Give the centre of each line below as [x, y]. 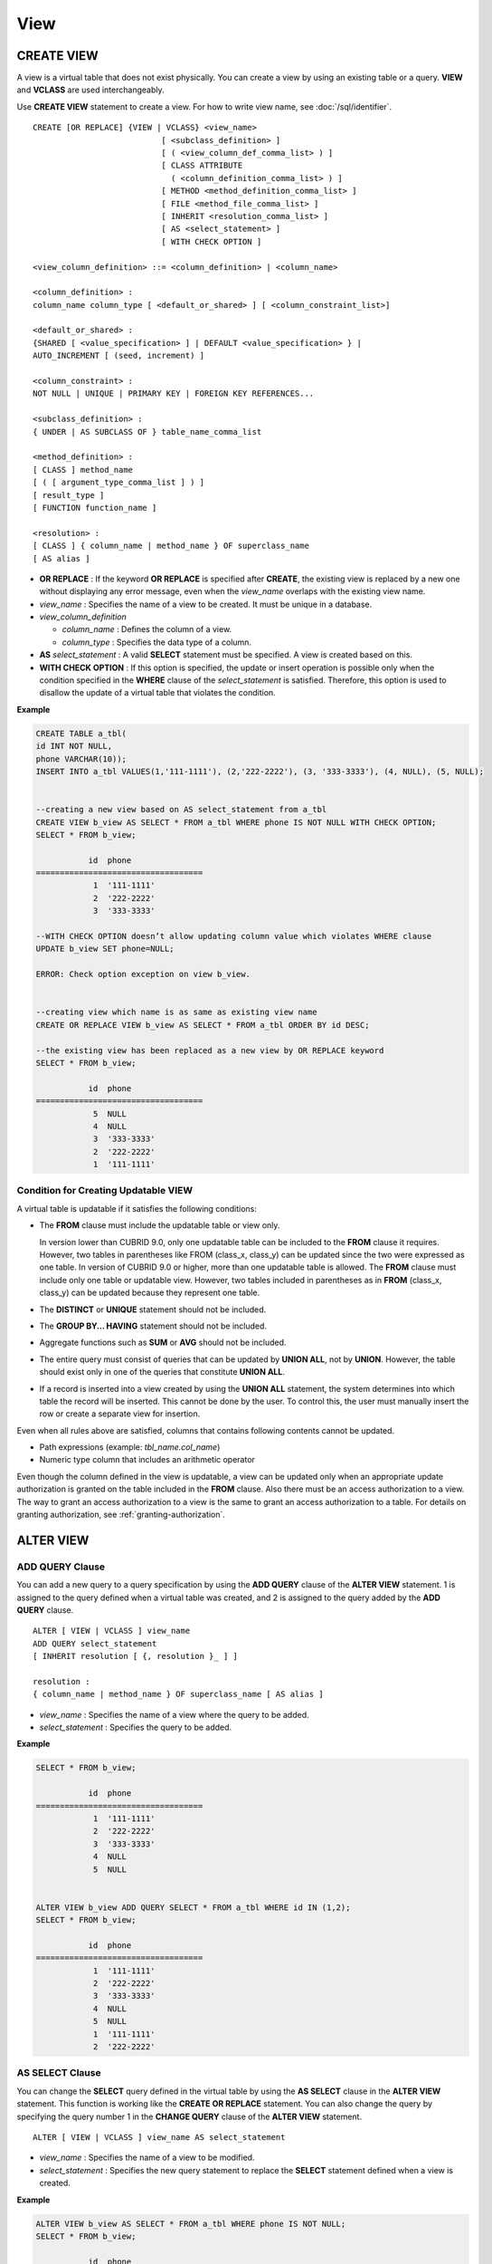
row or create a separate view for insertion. [120, 1414]
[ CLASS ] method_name [83, 470]
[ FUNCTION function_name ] [95, 508]
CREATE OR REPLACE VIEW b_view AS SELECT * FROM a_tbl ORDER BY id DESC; [203, 1025]
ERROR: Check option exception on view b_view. [143, 974]
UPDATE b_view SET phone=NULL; [105, 949]
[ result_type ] [69, 495]
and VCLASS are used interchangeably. [90, 90]
